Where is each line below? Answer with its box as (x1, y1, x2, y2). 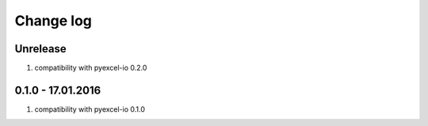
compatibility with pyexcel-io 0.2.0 (34, 63, 147, 73)
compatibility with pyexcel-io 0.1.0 (34, 104, 146, 114)
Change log (14, 12, 93, 29)
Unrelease (14, 42, 67, 55)
